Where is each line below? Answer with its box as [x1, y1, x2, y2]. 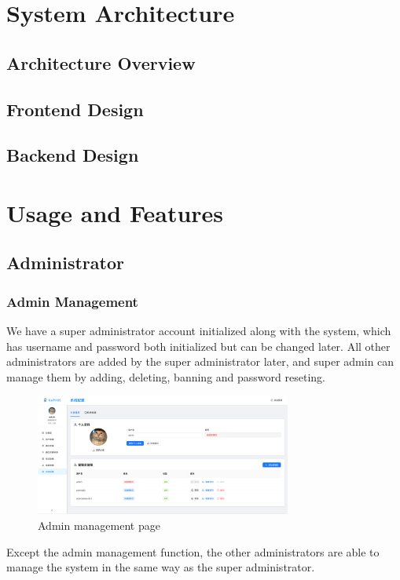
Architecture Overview [6, 50, 196, 75]
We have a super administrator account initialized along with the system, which [6, 323, 391, 339]
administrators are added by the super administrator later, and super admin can [6, 353, 394, 370]
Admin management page [38, 516, 160, 533]
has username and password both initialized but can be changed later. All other [6, 337, 391, 354]
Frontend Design [6, 97, 144, 121]
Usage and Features [6, 196, 224, 228]
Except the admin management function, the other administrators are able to [6, 543, 380, 560]
